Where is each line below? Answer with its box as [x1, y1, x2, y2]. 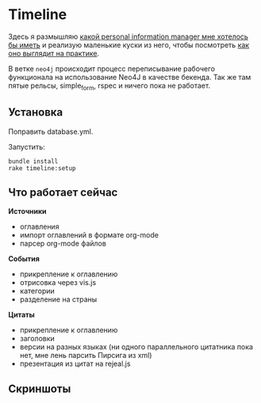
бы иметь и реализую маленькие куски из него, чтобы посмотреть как [8, 40, 250, 49]
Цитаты [8, 310, 36, 320]
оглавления [19, 222, 59, 231]
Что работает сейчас [8, 185, 118, 199]
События [8, 254, 40, 264]
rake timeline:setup [8, 164, 77, 172]
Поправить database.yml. [8, 127, 94, 136]
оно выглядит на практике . [8, 48, 100, 58]
